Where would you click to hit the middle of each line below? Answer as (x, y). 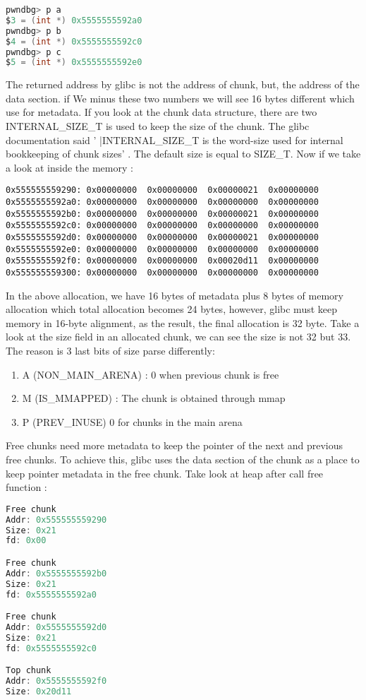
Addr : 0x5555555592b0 (56, 573)
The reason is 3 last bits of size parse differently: (110, 351)
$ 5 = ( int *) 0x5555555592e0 (74, 63)
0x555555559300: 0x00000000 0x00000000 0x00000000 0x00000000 (162, 273)
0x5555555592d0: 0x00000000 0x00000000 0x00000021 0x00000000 (162, 238)
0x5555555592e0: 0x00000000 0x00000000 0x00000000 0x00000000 (162, 249)
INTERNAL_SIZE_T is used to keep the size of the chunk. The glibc (158, 126)
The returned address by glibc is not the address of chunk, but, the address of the (183, 84)
